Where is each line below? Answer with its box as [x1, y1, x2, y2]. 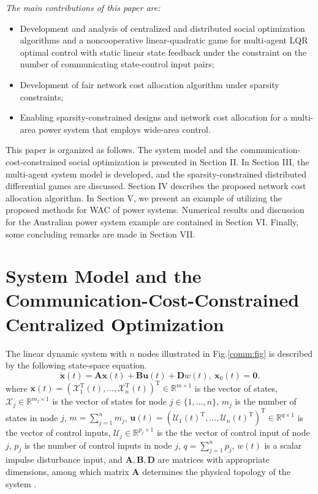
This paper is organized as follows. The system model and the [6, 143, 238, 156]
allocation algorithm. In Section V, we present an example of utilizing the [6, 191, 282, 204]
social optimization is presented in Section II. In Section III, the [69, 155, 309, 168]
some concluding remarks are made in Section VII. [6, 227, 195, 240]
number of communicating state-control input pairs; [20, 58, 214, 70]
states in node [6, 411, 58, 424]
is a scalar [264, 438, 302, 451]
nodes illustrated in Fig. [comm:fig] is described [137, 346, 313, 359]
